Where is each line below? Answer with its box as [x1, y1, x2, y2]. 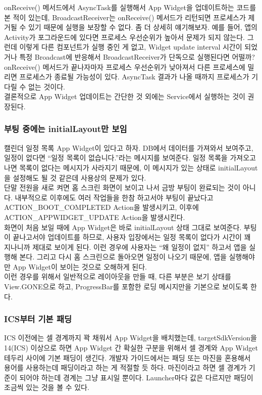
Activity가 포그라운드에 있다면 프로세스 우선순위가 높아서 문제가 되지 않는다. [4, 31, 245, 42]
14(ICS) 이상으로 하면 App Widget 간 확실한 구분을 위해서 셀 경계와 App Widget [4, 342, 258, 353]
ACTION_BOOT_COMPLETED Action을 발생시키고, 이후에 [4, 202, 199, 212]
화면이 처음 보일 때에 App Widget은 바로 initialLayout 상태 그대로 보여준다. [4, 222, 242, 232]
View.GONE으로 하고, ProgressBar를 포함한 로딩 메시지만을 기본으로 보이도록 [4, 281, 248, 292]
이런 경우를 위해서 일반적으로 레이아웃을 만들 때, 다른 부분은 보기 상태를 [4, 271, 231, 282]
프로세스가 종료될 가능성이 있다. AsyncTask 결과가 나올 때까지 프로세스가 [19, 71, 249, 82]
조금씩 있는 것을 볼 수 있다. [4, 382, 89, 392]
